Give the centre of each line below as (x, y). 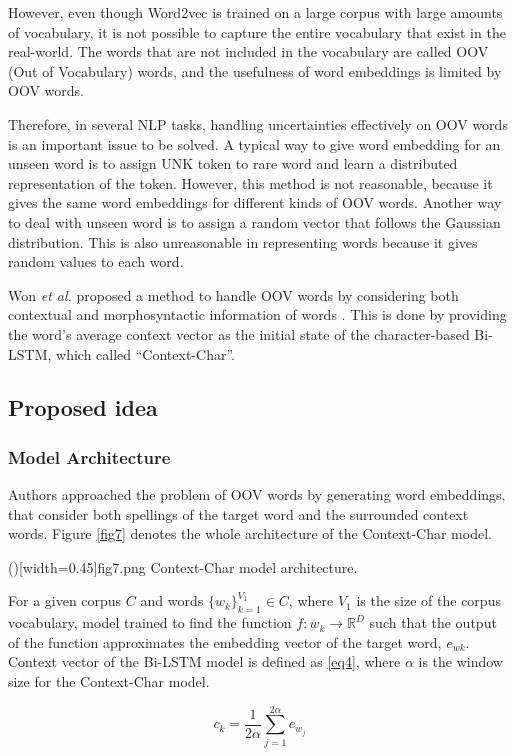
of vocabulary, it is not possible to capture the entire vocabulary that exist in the (257, 31)
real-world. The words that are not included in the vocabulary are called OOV (248, 51)
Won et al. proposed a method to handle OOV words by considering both (233, 294)
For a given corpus (65, 600)
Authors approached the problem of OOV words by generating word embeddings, (257, 494)
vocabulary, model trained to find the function (150, 622)
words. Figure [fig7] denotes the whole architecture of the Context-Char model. (250, 533)
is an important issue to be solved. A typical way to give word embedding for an (254, 143)
